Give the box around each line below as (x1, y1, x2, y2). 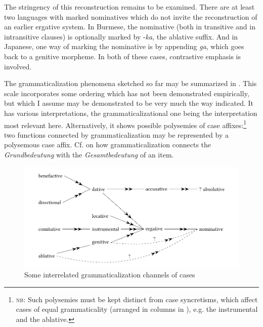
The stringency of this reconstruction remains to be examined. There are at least (4, 2, 255, 12)
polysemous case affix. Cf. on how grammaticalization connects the (4, 139, 211, 150)
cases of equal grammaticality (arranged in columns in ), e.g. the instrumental (16, 304, 258, 314)
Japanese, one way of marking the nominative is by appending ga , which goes (4, 41, 244, 52)
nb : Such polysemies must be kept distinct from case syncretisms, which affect (16, 294, 258, 304)
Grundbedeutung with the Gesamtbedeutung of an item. (4, 149, 174, 159)
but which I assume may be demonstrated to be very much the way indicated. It (4, 98, 253, 108)
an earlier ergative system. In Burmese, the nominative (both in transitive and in (4, 21, 255, 32)
